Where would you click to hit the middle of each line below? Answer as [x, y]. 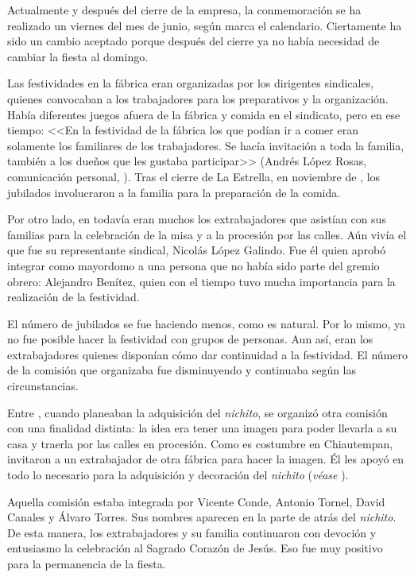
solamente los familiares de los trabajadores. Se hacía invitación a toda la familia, [206, 145]
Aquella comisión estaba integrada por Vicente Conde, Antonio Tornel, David [196, 501]
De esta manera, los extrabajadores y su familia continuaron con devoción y [192, 532]
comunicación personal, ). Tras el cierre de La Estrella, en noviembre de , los [194, 176]
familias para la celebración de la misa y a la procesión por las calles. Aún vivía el [207, 234]
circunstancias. [43, 386]
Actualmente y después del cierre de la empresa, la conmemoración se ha [184, 10]
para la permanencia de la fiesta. [87, 563]
